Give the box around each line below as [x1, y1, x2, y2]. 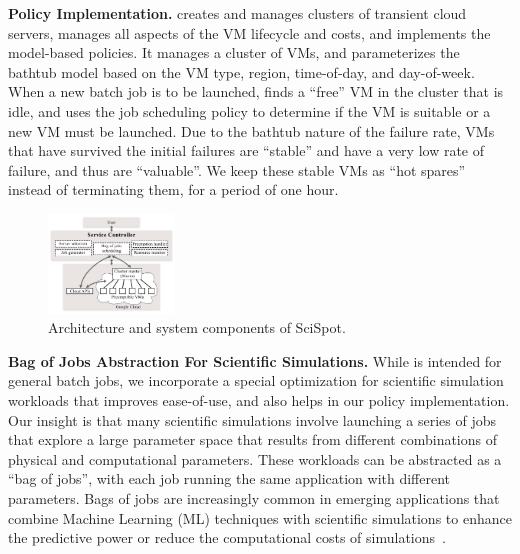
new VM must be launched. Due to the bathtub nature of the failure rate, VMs [8, 120, 495, 141]
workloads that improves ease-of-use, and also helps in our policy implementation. [8, 389, 510, 410]
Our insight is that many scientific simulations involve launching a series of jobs [8, 409, 496, 430]
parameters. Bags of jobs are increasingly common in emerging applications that [8, 487, 500, 508]
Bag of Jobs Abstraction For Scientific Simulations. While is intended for [8, 350, 502, 371]
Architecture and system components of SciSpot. [48, 317, 346, 338]
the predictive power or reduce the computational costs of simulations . [8, 527, 446, 548]
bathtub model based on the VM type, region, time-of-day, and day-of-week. [8, 61, 475, 82]
